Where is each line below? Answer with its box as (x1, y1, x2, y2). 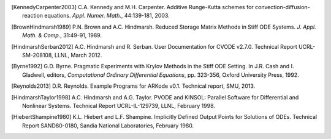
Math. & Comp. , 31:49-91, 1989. (22, 32, 102, 39)
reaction (22, 12, 43, 20)
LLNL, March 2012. (54, 51, 102, 59)
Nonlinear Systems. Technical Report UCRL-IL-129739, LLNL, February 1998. (22, 102, 216, 109)
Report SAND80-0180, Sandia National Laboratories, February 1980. (22, 122, 194, 129)
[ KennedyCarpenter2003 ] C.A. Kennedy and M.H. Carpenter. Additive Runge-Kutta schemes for (11, 4, 254, 10)
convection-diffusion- (254, 4, 311, 10)
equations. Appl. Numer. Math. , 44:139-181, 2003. (44, 12, 170, 20)
